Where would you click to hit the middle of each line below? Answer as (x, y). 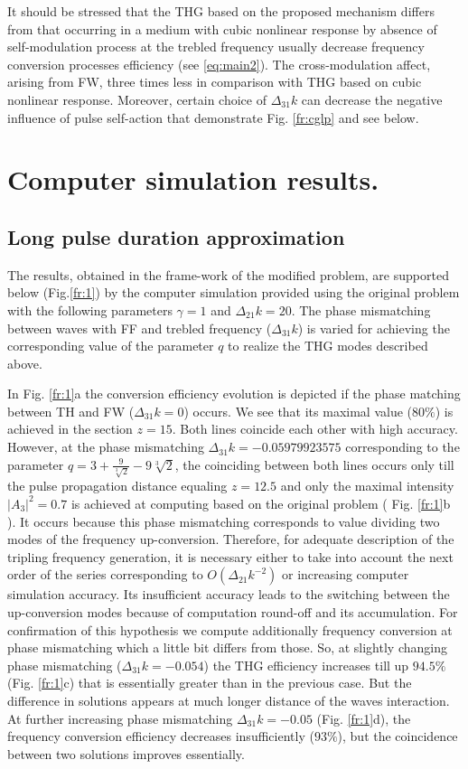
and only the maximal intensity (367, 486)
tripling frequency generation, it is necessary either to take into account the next (230, 556)
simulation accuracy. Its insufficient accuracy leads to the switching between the (229, 594)
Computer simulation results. (193, 179)
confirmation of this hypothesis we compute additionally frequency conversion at (230, 629)
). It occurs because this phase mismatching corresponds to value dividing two (224, 521)
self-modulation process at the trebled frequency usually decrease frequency (216, 47)
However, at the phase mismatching (106, 447)
